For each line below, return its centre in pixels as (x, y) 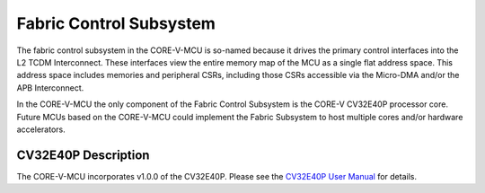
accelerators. (41, 129)
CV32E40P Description (83, 155)
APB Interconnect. (50, 88)
